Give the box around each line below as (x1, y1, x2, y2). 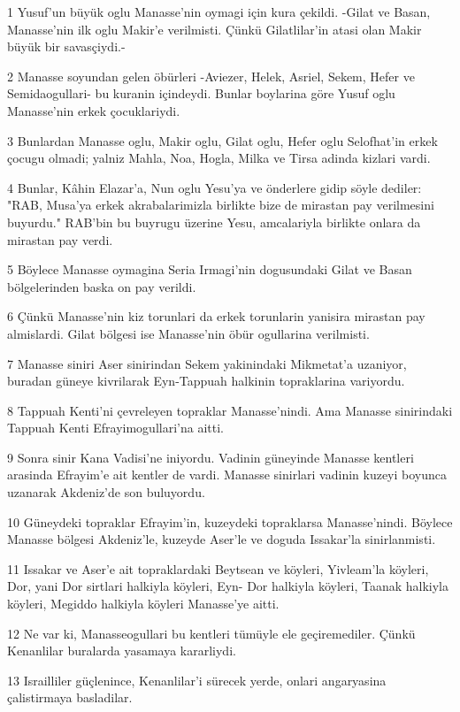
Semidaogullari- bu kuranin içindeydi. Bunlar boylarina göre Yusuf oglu (7, 84, 395, 103)
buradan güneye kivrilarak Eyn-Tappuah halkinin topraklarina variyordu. (7, 371, 405, 390)
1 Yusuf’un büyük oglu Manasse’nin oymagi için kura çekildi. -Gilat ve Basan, (7, 3, 431, 20)
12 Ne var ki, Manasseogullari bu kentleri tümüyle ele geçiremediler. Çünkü (7, 624, 416, 642)
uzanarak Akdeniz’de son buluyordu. (7, 483, 205, 501)
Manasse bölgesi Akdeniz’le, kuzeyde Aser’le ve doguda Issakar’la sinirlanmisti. (7, 530, 436, 548)
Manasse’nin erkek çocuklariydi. (7, 101, 180, 119)
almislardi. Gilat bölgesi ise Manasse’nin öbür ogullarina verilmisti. (7, 324, 370, 342)
